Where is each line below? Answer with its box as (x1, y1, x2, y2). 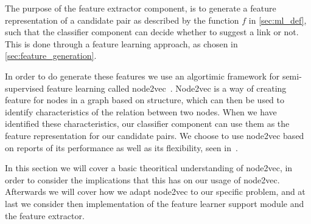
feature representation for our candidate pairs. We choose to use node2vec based (5, 129, 304, 141)
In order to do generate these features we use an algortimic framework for (5, 69, 280, 82)
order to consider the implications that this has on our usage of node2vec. (5, 173, 280, 186)
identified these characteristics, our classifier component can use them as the (5, 117, 290, 130)
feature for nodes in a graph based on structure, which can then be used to (5, 93, 285, 106)
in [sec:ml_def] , (248, 13, 307, 26)
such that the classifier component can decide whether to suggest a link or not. (5, 25, 299, 38)
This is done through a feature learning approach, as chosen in (5, 37, 238, 50)
